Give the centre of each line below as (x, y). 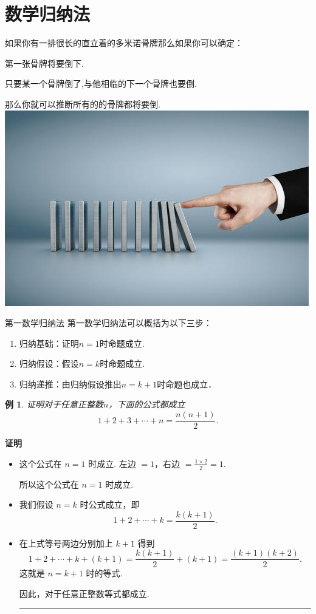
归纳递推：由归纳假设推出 (70, 384)
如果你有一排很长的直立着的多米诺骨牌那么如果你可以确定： (124, 43)
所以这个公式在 (49, 484)
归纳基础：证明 (49, 343)
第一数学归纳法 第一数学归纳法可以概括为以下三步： (108, 323)
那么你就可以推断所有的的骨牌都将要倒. (83, 104)
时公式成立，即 (110, 504)
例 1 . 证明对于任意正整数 (54, 404)
